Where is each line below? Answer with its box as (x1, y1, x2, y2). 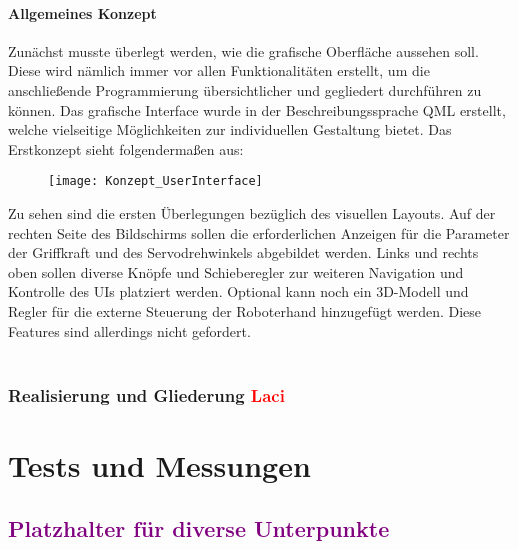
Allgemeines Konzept (8, 2, 157, 23)
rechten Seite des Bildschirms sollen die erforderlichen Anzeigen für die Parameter (8, 222, 510, 243)
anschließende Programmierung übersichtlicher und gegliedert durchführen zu (8, 79, 482, 100)
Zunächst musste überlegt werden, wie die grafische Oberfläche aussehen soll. (8, 40, 479, 61)
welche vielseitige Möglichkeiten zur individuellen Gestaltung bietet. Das (8, 119, 452, 140)
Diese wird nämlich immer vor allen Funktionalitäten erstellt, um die (8, 60, 430, 81)
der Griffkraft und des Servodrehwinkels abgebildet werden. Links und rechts (8, 242, 479, 263)
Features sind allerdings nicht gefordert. (8, 320, 251, 341)
